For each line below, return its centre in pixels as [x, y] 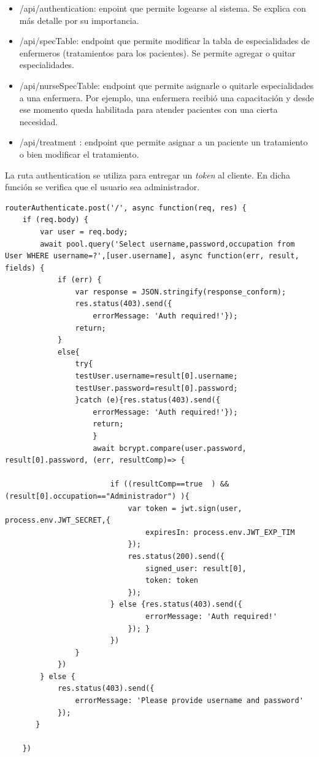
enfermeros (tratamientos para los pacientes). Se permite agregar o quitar [157, 52]
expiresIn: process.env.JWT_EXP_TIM [220, 532]
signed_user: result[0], [196, 568]
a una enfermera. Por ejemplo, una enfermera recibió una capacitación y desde [167, 97]
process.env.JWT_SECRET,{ [58, 521]
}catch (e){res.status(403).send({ [148, 400]
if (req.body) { [56, 220]
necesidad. [39, 121]
